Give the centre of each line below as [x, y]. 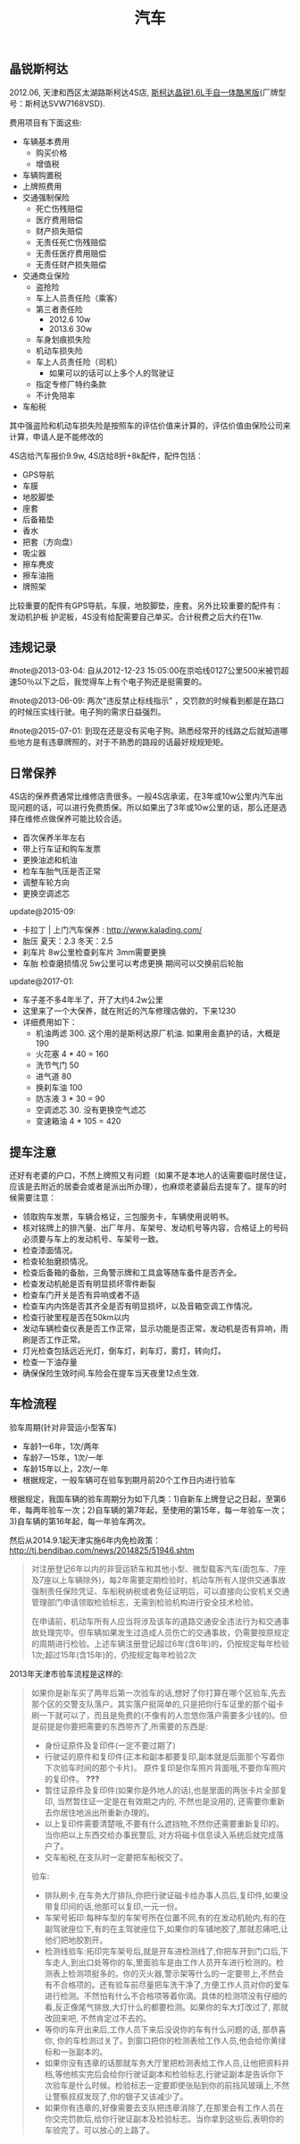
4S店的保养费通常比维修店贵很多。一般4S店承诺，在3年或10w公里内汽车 [142, 796]
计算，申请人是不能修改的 [56, 436]
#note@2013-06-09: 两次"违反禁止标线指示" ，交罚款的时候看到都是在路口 [147, 701]
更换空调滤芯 [46, 894]
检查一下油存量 [50, 1362]
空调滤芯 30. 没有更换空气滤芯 [91, 1110]
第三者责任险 [59, 309]
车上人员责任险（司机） [79, 361]
